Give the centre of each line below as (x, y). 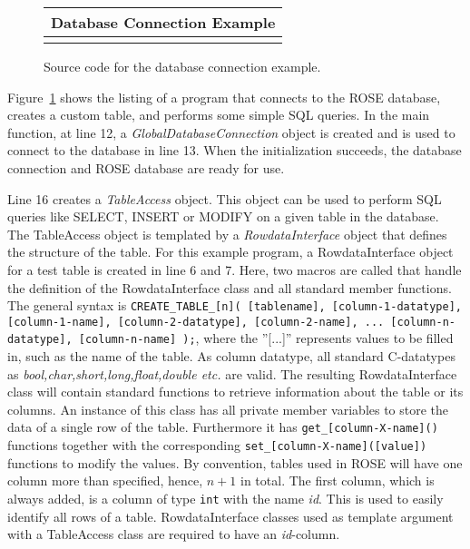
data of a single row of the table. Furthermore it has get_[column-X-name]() (223, 427)
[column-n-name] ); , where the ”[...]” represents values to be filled (266, 338)
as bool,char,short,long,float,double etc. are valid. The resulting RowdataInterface (232, 373)
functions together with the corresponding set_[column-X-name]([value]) (217, 445)
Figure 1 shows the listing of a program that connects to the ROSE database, (224, 97)
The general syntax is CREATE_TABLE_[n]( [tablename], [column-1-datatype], (235, 305)
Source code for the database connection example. (182, 66)
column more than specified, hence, (105, 480)
